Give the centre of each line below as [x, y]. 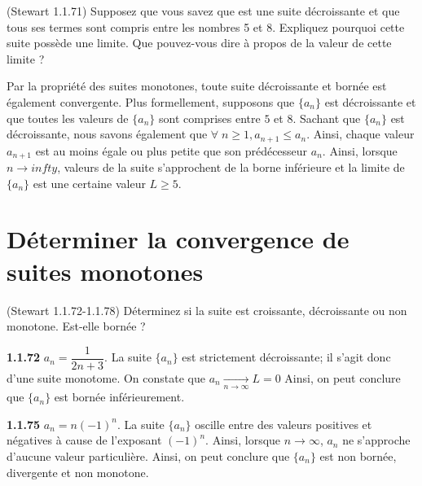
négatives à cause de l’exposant [84, 440]
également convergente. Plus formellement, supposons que [151, 101]
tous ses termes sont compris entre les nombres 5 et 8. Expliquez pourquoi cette [206, 26]
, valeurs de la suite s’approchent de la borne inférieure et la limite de [231, 167]
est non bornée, [358, 455]
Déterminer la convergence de [178, 239]
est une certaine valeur [89, 183]
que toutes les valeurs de [68, 118]
